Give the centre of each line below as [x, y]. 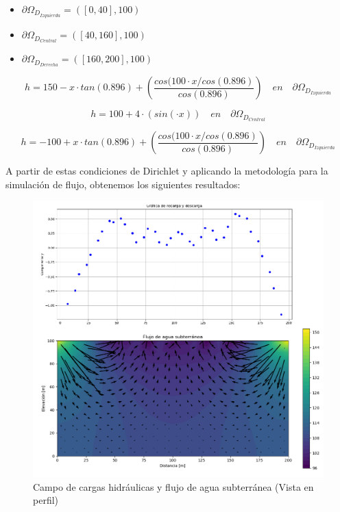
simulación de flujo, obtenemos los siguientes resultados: [123, 184]
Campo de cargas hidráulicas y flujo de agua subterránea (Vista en [173, 486]
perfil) [46, 500]
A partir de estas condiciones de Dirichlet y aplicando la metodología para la [167, 171]
